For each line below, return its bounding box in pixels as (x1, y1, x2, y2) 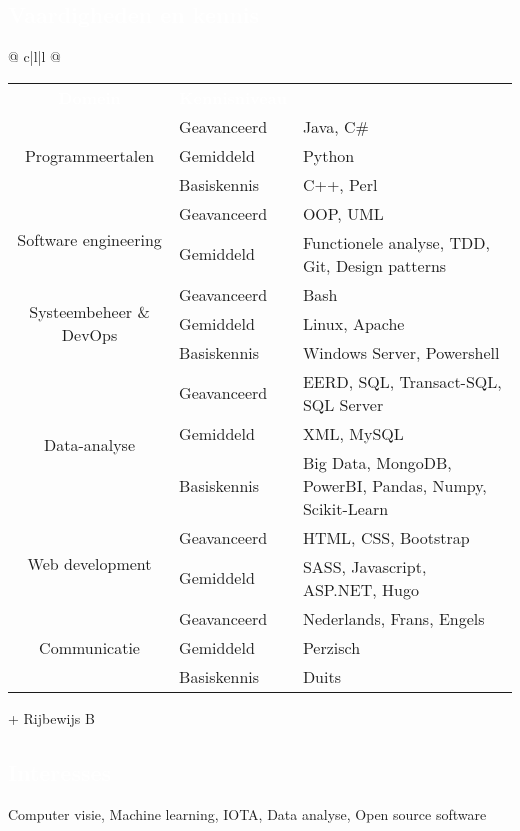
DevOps (61, 323, 118, 347)
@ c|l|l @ (8, 46, 61, 67)
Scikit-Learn (302, 496, 389, 520)
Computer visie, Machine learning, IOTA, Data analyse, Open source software (8, 803, 487, 824)
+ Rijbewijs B (8, 707, 95, 728)
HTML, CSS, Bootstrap (302, 525, 470, 549)
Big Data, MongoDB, (302, 450, 452, 474)
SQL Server (302, 392, 384, 416)
